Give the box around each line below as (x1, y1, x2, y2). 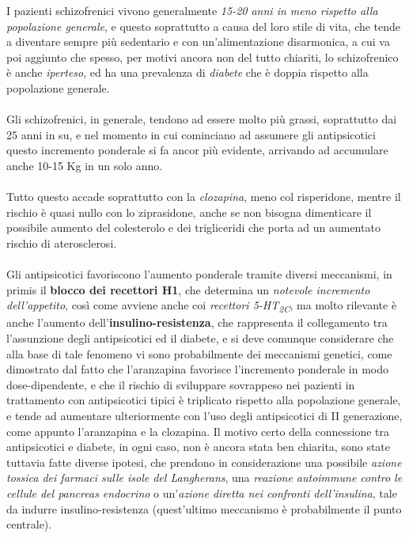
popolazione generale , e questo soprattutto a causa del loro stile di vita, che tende (6, 17, 401, 34)
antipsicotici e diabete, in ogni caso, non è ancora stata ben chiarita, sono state (6, 438, 391, 455)
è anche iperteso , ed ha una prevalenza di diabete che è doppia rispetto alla (6, 64, 369, 81)
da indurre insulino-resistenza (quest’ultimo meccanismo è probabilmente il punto (6, 500, 402, 517)
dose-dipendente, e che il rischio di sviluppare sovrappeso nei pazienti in (6, 376, 355, 392)
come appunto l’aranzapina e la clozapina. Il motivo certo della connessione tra (6, 422, 390, 439)
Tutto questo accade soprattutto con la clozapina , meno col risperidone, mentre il (6, 188, 401, 205)
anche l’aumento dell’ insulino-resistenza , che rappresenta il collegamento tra (6, 314, 388, 331)
